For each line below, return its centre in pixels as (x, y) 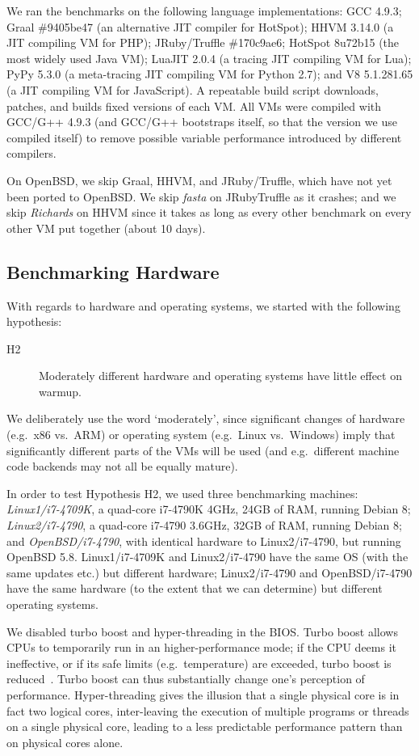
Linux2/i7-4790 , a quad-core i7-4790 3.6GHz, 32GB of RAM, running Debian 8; (204, 525)
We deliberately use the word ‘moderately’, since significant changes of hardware (206, 418)
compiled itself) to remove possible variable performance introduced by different (204, 137)
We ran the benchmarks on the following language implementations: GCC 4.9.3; (204, 11)
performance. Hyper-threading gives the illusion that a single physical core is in (203, 694)
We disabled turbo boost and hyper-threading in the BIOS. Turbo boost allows (202, 631)
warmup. (60, 391)
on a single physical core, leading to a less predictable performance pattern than (205, 726)
